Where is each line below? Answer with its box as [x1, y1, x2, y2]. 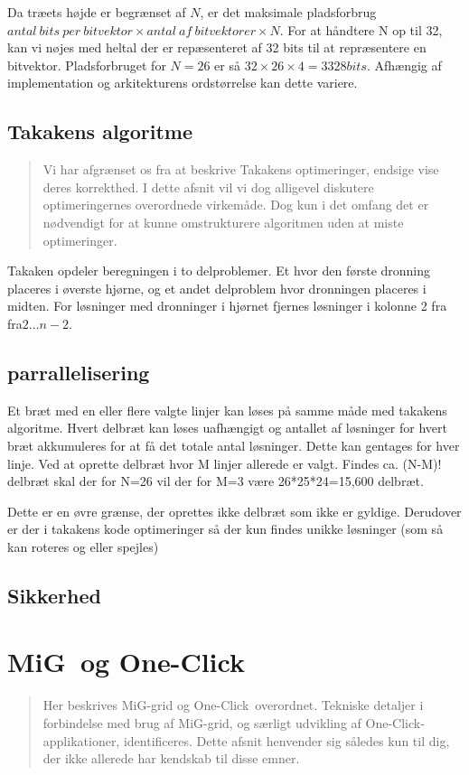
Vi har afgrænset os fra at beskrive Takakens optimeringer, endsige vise [42, 160, 439, 179]
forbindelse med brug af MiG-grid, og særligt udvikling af [42, 713, 361, 732]
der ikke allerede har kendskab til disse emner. [42, 749, 300, 768]
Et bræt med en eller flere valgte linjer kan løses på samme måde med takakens [7, 400, 447, 419]
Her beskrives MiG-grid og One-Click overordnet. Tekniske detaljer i [42, 696, 424, 714]
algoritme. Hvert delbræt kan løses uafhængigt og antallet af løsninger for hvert [7, 418, 447, 437]
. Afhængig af [366, 55, 442, 74]
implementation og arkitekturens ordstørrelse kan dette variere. [7, 73, 358, 92]
